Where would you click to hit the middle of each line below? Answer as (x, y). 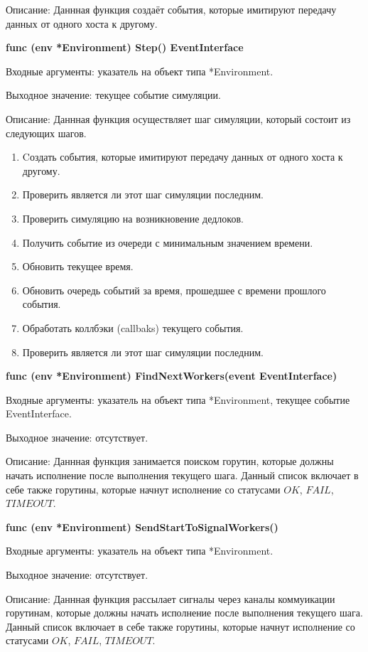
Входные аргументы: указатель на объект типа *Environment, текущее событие (178, 399)
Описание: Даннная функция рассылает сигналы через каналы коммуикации (171, 598)
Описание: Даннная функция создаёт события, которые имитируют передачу (171, 9)
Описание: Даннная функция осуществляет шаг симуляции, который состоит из (178, 118)
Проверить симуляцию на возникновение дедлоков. (133, 218)
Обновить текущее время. (78, 266)
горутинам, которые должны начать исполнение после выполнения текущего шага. (184, 613)
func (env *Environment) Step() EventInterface (125, 47)
